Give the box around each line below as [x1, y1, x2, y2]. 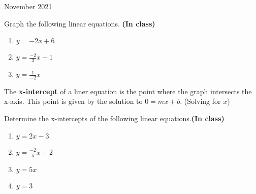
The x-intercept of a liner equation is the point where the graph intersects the [4, 86, 252, 96]
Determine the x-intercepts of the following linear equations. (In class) [4, 113, 225, 124]
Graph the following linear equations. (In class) [4, 18, 155, 29]
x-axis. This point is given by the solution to [4, 96, 143, 106]
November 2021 [4, 1, 52, 11]
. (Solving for [180, 96, 221, 106]
